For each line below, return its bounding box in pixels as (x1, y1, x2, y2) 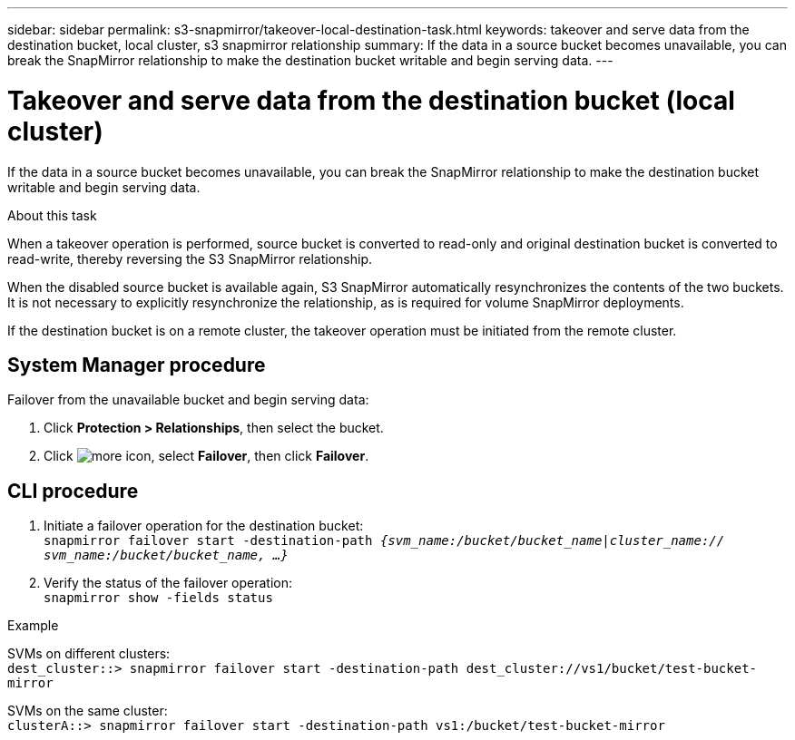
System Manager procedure (7, 353, 266, 376)
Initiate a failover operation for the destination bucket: (44, 518, 364, 534)
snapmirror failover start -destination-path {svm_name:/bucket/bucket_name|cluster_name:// (44, 533, 725, 549)
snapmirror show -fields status (44, 590, 273, 606)
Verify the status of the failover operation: (44, 575, 293, 591)
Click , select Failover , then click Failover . (44, 448, 369, 464)
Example (7, 618, 59, 634)
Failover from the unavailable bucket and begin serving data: (7, 392, 369, 408)
